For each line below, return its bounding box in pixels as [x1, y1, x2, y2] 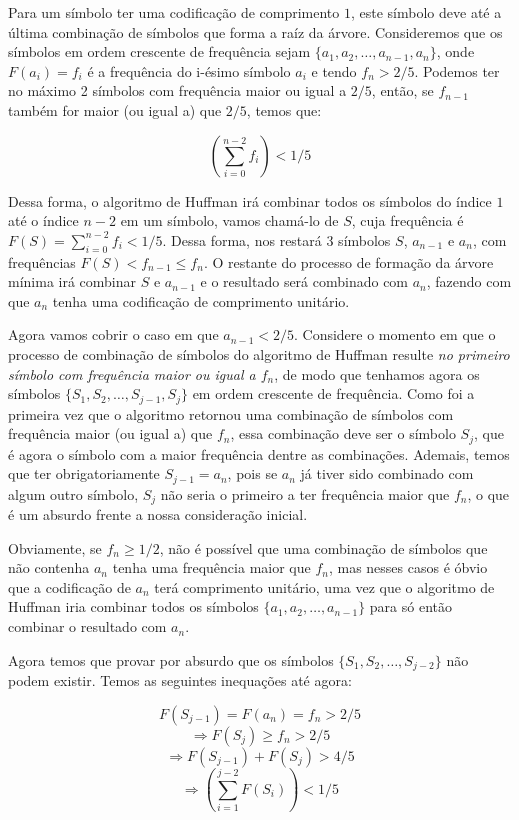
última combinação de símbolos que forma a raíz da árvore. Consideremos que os [8, 21, 503, 42]
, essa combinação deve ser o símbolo [230, 423, 456, 444]
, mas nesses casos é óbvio [328, 557, 488, 578]
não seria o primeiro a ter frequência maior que [160, 483, 450, 504]
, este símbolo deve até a [350, 2, 502, 22]
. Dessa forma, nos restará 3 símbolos [162, 229, 391, 250]
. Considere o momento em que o [293, 324, 496, 345]
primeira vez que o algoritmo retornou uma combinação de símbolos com [8, 403, 454, 424]
